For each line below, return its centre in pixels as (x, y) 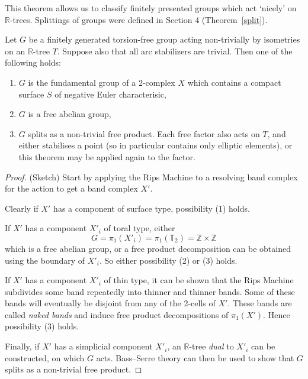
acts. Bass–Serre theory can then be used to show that (195, 357)
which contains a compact (234, 82)
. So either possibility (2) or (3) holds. (168, 260)
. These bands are (260, 303)
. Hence (277, 314)
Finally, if (22, 346)
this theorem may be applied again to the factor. (107, 156)
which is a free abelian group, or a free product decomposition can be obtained (148, 248)
